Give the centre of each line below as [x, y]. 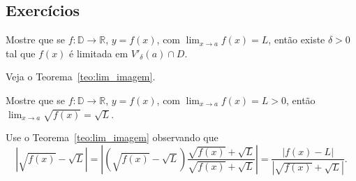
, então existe [297, 39]
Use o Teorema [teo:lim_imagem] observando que [112, 137]
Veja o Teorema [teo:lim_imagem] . [81, 77]
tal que [21, 53]
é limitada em [99, 53]
